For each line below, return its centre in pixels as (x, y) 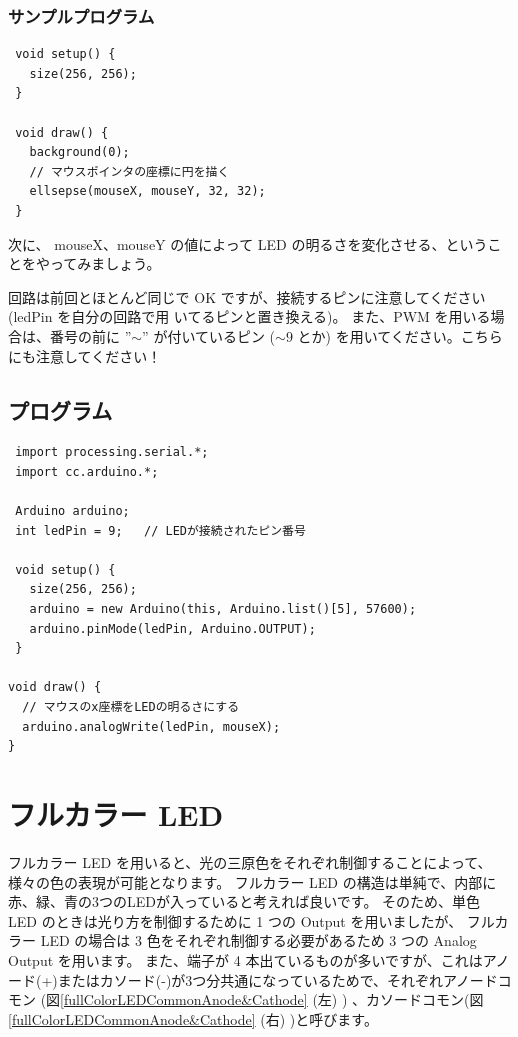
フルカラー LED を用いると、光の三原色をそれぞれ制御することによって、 (250, 861)
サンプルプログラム (81, 15)
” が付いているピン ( (209, 335)
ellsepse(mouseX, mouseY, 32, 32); (147, 191)
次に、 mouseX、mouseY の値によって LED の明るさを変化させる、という (248, 243)
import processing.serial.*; (112, 452)
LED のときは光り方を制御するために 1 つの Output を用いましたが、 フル (251, 920)
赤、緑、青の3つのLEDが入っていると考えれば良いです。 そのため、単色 (244, 901)
